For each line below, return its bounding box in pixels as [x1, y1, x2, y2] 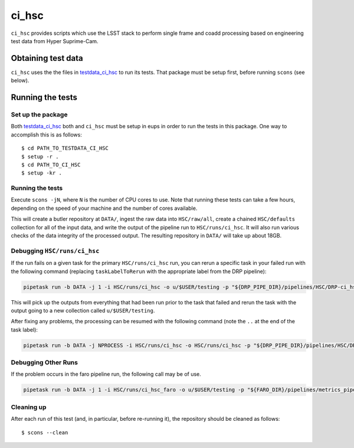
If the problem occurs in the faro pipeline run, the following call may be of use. [11, 371, 202, 378]
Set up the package [11, 111, 68, 119]
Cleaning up [11, 402, 47, 411]
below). [11, 77, 29, 84]
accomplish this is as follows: [11, 131, 82, 138]
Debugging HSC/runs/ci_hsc [11, 246, 100, 255]
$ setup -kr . [21, 170, 62, 177]
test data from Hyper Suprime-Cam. [11, 37, 99, 44]
